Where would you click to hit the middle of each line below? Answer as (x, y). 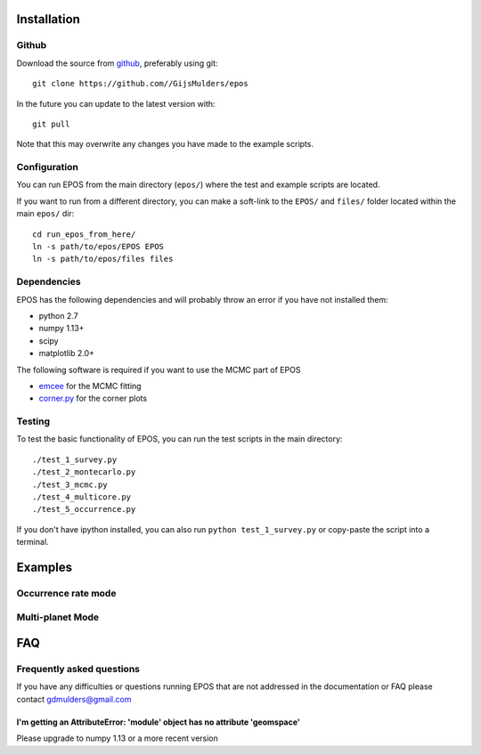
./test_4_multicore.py (82, 497)
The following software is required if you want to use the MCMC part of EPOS (159, 369)
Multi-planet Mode (58, 617)
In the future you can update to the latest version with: (116, 103)
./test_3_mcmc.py (70, 484)
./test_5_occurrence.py (84, 509)
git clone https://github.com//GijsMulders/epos (140, 84)
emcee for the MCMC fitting (90, 386)
